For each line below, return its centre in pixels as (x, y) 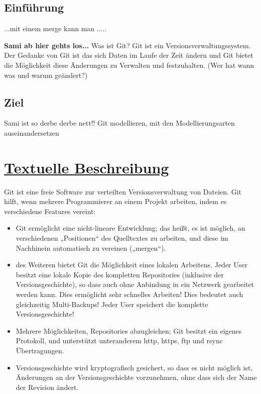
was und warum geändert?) (46, 75)
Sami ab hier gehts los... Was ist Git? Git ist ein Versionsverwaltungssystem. (127, 45)
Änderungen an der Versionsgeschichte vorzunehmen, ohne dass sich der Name (136, 377)
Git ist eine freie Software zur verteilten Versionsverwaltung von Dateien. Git (123, 191)
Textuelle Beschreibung (87, 167)
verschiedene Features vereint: (50, 211)
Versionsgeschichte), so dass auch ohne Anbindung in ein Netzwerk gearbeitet (135, 284)
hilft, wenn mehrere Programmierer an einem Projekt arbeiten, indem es (115, 201)
